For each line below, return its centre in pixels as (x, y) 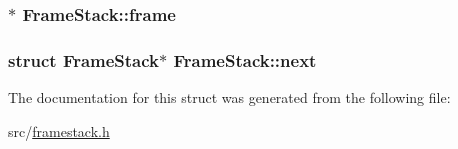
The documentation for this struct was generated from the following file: (229, 97)
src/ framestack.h (59, 130)
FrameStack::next (245, 59)
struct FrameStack (84, 59)
